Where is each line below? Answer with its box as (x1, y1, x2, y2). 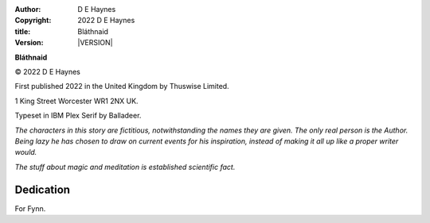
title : (14, 26, 31, 36)
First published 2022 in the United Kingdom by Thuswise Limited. (14, 82, 230, 91)
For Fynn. (14, 203, 46, 213)
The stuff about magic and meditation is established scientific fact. (14, 162, 236, 171)
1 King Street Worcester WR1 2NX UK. (14, 96, 139, 106)
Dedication (14, 183, 71, 196)
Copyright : (14, 16, 52, 25)
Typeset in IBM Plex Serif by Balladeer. (14, 111, 142, 121)
